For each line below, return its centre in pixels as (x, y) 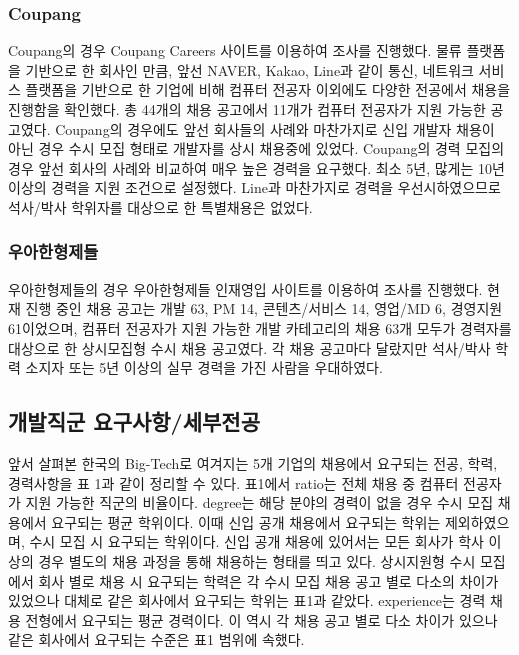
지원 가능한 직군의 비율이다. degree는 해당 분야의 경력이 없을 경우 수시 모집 (259, 502)
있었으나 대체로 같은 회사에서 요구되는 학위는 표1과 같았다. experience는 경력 (247, 600)
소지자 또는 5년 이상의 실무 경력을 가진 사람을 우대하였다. (204, 367)
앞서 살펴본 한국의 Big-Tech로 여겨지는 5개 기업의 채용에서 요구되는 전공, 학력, (253, 462)
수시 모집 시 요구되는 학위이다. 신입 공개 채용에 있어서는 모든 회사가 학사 (256, 541)
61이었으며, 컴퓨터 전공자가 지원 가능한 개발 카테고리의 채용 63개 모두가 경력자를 (260, 327)
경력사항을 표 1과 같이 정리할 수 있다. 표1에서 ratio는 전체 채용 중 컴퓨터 (233, 482)
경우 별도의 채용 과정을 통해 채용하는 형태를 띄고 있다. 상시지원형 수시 (257, 560)
